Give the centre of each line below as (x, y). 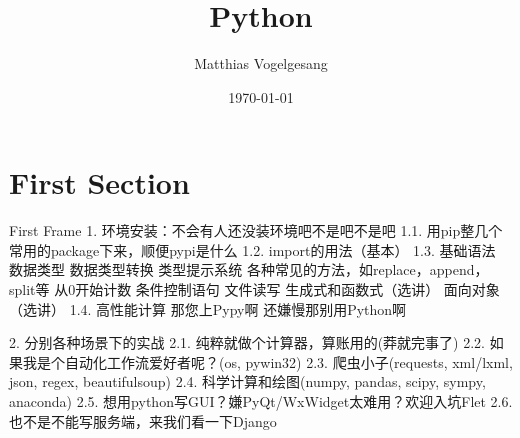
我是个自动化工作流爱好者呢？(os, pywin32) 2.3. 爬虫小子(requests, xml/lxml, (267, 361)
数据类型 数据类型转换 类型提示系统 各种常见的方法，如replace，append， (249, 269)
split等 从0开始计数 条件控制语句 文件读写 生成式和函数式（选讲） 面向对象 (254, 289)
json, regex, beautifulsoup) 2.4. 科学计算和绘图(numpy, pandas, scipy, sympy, (247, 381)
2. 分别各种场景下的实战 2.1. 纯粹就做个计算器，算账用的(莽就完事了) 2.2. (247, 342)
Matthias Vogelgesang (261, 63)
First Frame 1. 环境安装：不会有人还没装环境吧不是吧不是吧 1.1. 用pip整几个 (256, 230)
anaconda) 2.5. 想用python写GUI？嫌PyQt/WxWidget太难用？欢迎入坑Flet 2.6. (261, 401)
